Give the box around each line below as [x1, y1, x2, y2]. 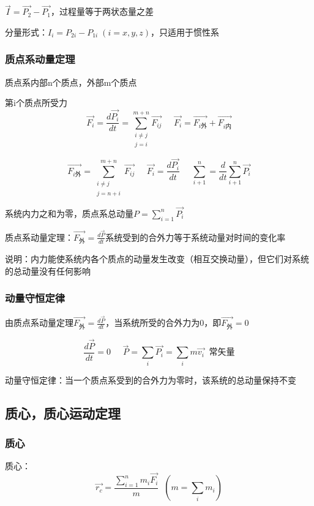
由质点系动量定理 [5, 316, 73, 329]
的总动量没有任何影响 [5, 264, 91, 277]
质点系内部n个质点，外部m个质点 [5, 75, 137, 88]
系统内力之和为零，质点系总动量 [5, 206, 133, 219]
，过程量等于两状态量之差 [50, 5, 154, 18]
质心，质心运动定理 [5, 403, 121, 422]
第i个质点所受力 [5, 96, 67, 109]
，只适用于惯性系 [151, 25, 220, 38]
